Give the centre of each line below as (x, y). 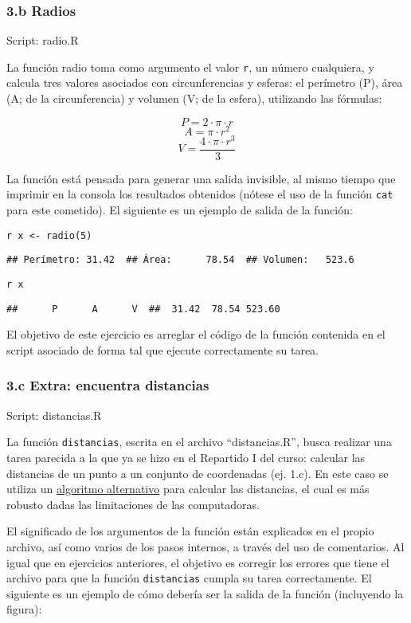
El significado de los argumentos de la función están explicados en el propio (190, 531)
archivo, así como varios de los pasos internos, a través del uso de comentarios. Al (205, 546)
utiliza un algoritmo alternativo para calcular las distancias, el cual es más (188, 489)
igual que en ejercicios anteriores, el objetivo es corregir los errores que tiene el (198, 562)
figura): (24, 609)
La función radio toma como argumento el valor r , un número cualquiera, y (190, 67)
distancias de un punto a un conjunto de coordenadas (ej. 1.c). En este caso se (198, 473)
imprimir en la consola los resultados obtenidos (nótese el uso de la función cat (200, 194)
